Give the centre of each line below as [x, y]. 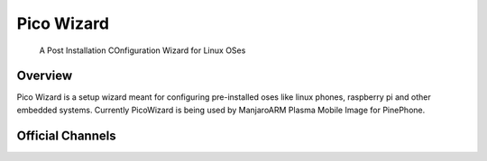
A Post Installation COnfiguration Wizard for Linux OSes [142, 50]
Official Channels [66, 135]
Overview [45, 76]
